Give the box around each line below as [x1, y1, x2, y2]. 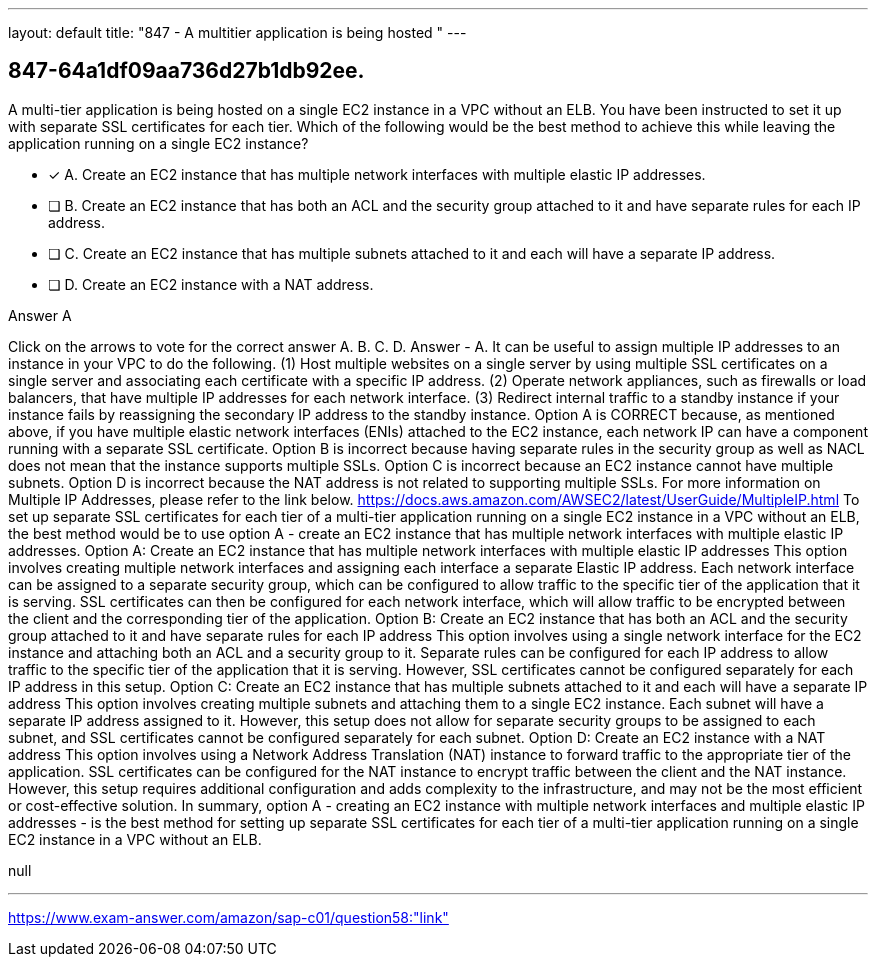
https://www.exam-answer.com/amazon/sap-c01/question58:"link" [8, 908, 449, 926]
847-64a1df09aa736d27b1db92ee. [8, 58, 365, 84]
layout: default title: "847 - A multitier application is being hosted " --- [8, 24, 467, 41]
